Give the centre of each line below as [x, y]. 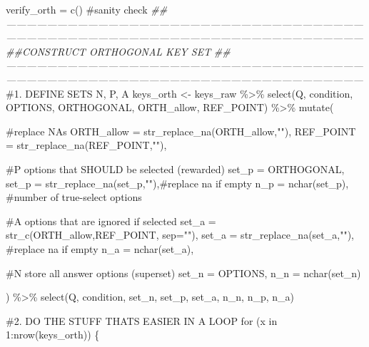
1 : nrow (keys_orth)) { [53, 335]
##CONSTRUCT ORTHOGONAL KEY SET [108, 51]
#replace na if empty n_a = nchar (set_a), [100, 248]
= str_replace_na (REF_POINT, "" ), [86, 145]
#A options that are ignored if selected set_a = [111, 221]
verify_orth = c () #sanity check [77, 9]
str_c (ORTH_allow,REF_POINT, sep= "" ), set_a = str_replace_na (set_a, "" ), [180, 235]
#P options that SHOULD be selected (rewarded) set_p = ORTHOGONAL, [175, 169]
